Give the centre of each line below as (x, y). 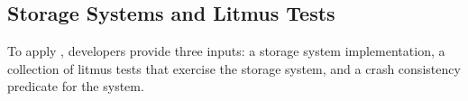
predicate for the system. (76, 86)
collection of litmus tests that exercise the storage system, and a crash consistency (234, 68)
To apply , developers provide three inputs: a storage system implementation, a (226, 51)
